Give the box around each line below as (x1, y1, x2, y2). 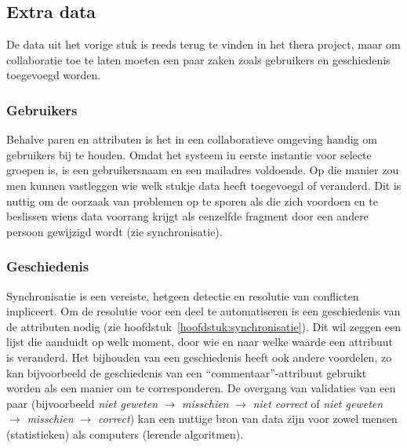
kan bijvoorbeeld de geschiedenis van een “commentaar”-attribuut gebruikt (6, 364, 367, 381)
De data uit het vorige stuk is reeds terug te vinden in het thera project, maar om (6, 36, 401, 53)
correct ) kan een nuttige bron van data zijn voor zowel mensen (97, 410, 398, 427)
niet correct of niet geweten (253, 395, 383, 411)
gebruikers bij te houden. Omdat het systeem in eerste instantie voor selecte (6, 146, 372, 162)
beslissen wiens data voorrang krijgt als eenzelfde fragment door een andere (6, 208, 369, 224)
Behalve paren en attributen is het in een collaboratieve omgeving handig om (6, 131, 377, 148)
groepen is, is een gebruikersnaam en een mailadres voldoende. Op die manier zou (6, 162, 399, 178)
